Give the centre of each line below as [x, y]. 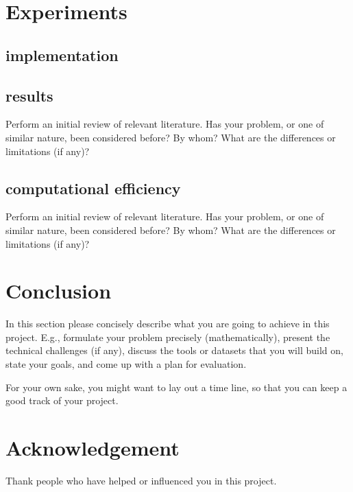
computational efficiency [93, 188]
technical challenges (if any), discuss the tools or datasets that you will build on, [174, 350]
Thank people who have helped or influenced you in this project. [141, 480]
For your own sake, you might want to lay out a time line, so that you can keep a [176, 387]
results [29, 95]
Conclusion [59, 291]
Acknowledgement [93, 447]
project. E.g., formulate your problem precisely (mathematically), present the [168, 337]
